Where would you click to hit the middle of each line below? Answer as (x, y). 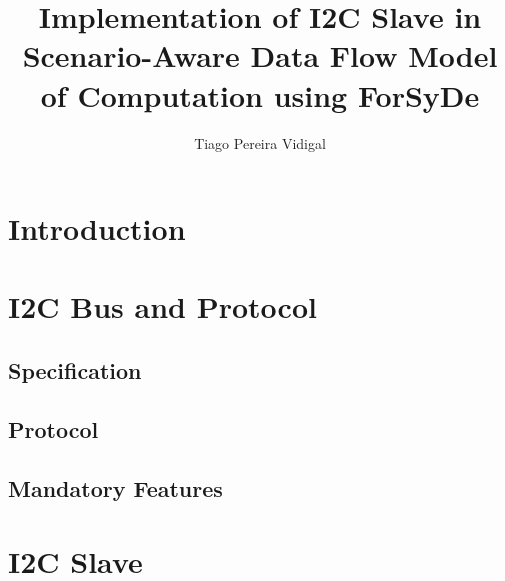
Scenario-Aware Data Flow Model (260, 55)
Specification (75, 370)
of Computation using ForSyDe (260, 94)
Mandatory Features (115, 487)
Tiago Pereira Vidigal (260, 142)
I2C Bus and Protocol (162, 306)
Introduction (97, 228)
